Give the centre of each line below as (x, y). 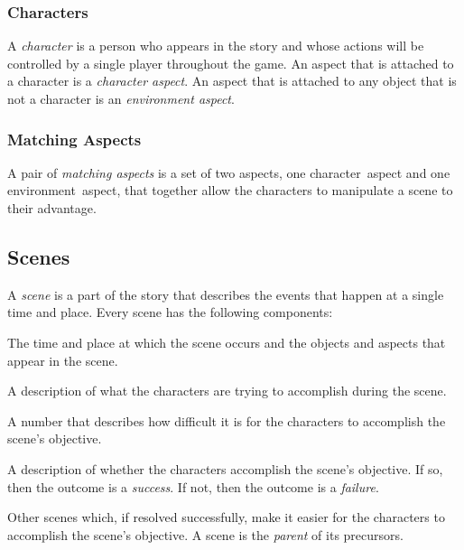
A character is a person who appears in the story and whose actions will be (216, 46)
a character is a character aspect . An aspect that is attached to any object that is (232, 81)
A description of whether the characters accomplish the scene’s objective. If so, (225, 468)
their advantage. (52, 208)
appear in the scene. (63, 360)
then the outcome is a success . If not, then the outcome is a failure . (193, 486)
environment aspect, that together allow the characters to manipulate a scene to (230, 190)
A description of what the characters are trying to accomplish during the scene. (227, 391)
